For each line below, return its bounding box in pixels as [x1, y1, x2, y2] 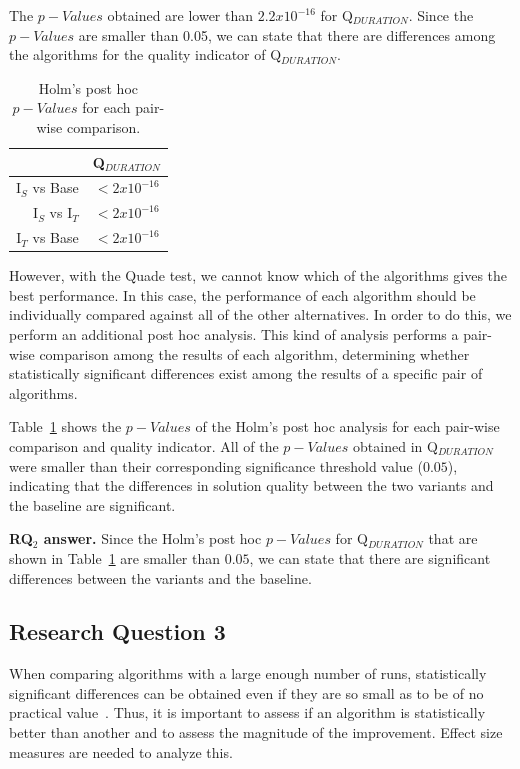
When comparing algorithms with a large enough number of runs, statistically [9, 663, 487, 684]
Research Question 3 [9, 616, 226, 647]
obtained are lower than [107, 5, 254, 25]
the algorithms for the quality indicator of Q [9, 44, 282, 65]
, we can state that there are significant [249, 547, 491, 568]
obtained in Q [353, 435, 438, 456]
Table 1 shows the [9, 416, 122, 437]
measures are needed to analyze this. [9, 741, 233, 762]
